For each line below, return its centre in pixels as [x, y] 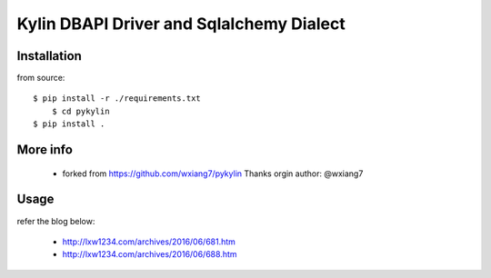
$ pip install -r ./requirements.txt [117, 99]
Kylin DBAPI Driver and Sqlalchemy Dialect [181, 24]
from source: [41, 78]
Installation [49, 56]
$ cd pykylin [80, 111]
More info [45, 150]
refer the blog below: [56, 221]
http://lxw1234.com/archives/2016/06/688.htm [150, 254]
